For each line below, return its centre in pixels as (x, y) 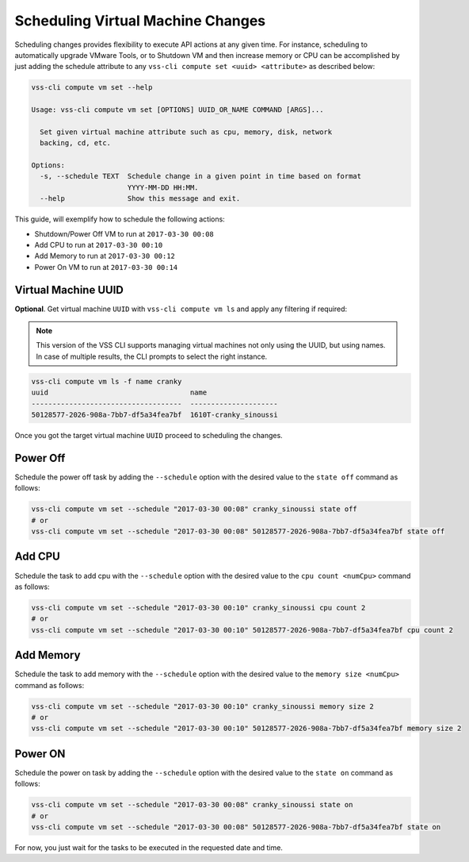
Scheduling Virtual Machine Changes (140, 21)
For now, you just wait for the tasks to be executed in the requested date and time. (149, 848)
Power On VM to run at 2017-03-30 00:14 (106, 267)
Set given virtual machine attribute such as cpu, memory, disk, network (186, 132)
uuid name (119, 393)
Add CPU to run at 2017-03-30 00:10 (99, 244)
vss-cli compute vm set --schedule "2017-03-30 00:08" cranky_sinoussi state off (194, 509)
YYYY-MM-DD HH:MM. (163, 187)
